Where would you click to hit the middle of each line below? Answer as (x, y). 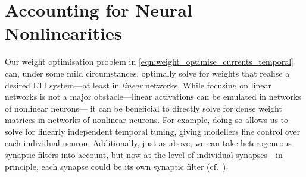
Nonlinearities (63, 33)
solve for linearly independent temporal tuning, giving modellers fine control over (153, 131)
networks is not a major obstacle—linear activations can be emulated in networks (153, 97)
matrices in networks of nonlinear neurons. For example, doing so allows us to (147, 120)
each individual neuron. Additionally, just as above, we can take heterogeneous (148, 143)
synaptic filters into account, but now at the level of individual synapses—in (144, 155)
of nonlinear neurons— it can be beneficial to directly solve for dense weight (143, 108)
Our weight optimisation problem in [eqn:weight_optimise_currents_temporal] (149, 61)
